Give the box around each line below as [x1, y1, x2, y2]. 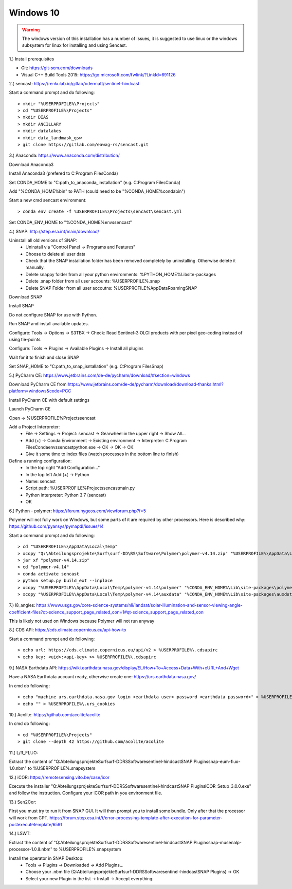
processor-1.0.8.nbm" [9, 846, 53, 852]
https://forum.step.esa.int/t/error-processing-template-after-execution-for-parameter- [49, 815, 223, 820]
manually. [25, 264, 45, 270]
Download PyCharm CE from [9, 381, 67, 387]
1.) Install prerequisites [9, 56, 55, 62]
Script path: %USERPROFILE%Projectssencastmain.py [25, 485, 135, 491]
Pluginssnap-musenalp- [193, 839, 242, 845]
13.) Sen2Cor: [9, 799, 36, 805]
